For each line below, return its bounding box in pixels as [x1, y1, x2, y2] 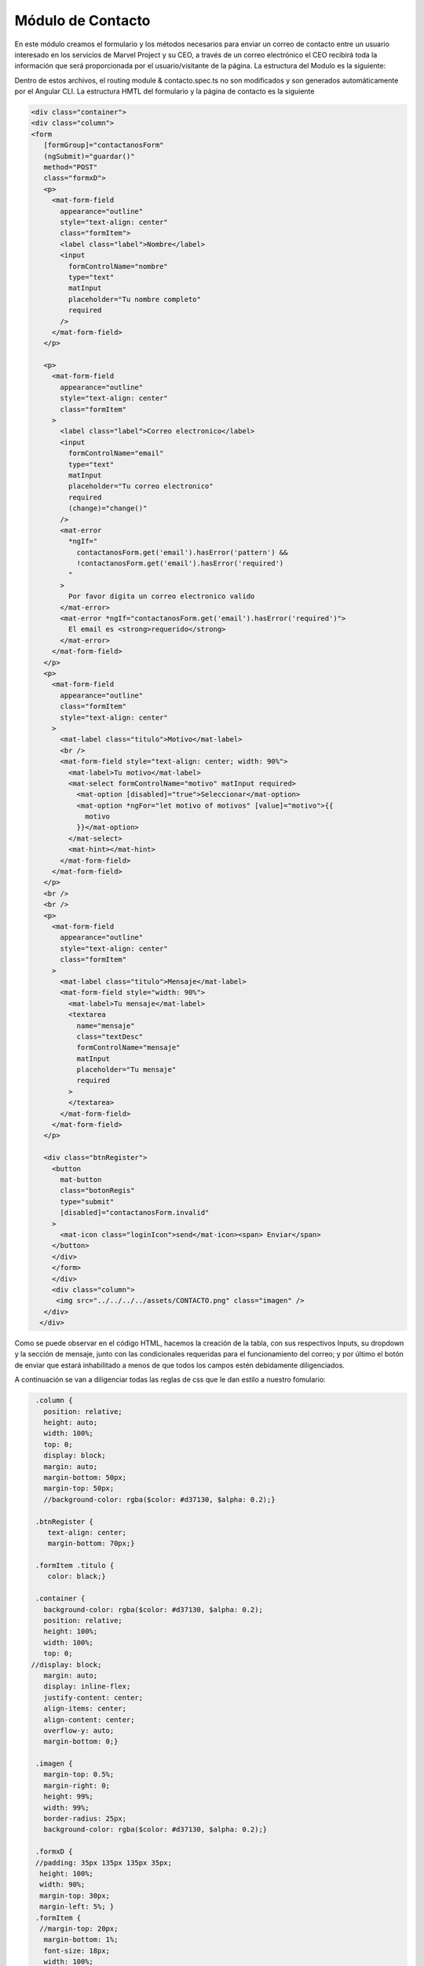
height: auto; [43, 1418, 98, 1427]
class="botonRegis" [60, 1186, 135, 1195]
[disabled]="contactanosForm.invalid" [60, 1208, 210, 1217]
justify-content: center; [43, 1693, 144, 1702]
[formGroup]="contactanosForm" [43, 141, 164, 149]
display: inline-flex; [43, 1682, 131, 1691]
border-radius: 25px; [43, 1814, 127, 1824]
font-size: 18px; [43, 1946, 110, 1955]
